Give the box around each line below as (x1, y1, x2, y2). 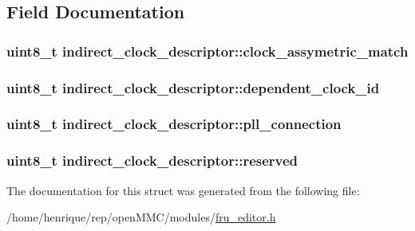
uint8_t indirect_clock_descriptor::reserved (6, 151, 298, 170)
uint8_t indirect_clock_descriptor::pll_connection (6, 114, 342, 134)
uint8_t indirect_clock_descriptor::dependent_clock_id (6, 77, 380, 97)
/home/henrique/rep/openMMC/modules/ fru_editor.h (6, 209, 276, 225)
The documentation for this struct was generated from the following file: (6, 182, 360, 198)
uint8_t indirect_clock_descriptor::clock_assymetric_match (6, 41, 409, 61)
